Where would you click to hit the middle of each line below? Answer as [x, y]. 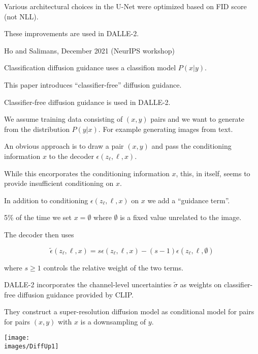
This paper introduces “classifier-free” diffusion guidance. [93, 84]
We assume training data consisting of [63, 119]
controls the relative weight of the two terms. [113, 267]
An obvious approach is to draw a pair [64, 146]
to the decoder [71, 156]
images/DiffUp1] [31, 347]
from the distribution [37, 129]
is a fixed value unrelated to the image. [181, 217]
